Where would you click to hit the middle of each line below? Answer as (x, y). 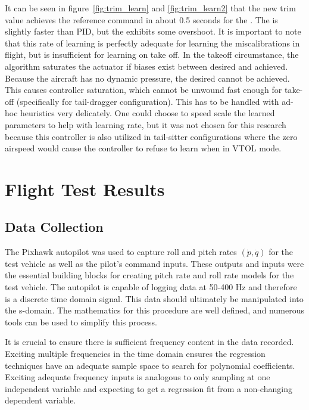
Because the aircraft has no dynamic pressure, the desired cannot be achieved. (147, 78)
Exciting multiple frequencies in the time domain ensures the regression (135, 354)
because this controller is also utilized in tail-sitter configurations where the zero (151, 136)
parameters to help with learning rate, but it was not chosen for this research (146, 124)
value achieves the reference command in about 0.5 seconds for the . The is (141, 19)
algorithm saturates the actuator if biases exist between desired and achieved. (146, 66)
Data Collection (54, 227)
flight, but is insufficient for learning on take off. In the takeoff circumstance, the (152, 55)
